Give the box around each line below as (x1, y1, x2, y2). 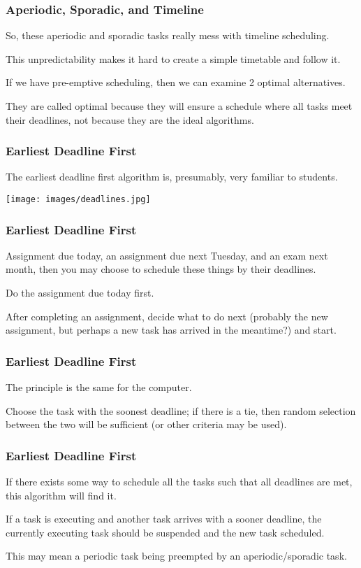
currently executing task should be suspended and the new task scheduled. (6, 525, 325, 539)
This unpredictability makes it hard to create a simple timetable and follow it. (6, 51, 341, 66)
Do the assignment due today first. (6, 285, 154, 300)
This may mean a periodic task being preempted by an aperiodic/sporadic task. (6, 548, 347, 563)
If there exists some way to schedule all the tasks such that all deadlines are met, (6, 474, 353, 489)
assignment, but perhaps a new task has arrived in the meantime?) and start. (6, 322, 337, 337)
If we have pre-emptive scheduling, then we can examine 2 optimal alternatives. (6, 75, 346, 90)
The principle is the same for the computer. (6, 380, 192, 395)
